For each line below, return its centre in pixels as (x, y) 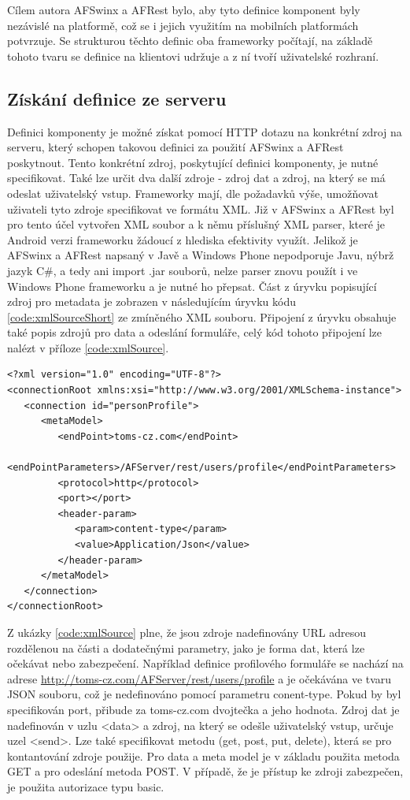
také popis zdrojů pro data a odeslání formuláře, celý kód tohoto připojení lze (195, 332)
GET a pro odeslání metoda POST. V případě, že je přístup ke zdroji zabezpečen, (205, 771)
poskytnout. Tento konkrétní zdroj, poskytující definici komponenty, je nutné (193, 162)
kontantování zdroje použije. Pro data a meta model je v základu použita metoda (203, 755)
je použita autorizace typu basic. (86, 786)
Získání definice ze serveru (117, 98)
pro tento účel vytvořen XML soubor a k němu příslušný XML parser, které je (196, 224)
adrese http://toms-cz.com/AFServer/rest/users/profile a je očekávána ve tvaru (199, 678)
